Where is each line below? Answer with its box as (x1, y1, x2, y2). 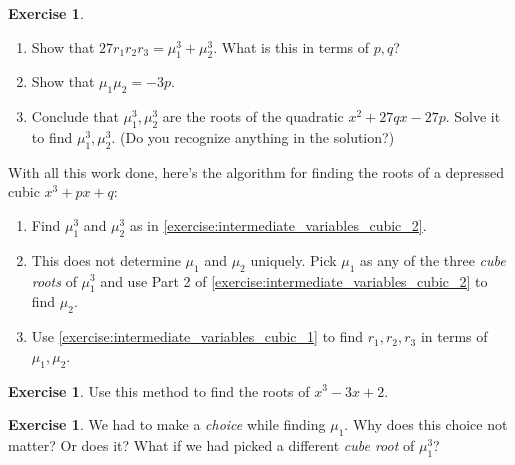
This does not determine (31, 249, 181, 270)
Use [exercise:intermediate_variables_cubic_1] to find (31, 326, 364, 347)
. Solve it (445, 106, 501, 127)
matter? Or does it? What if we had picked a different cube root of (8, 434, 415, 455)
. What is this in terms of (213, 36, 370, 57)
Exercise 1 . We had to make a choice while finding (8, 414, 326, 435)
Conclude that (31, 106, 119, 127)
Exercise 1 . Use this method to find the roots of (8, 380, 310, 401)
